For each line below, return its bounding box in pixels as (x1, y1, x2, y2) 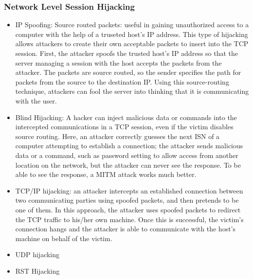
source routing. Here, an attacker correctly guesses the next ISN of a (15, 131, 220, 141)
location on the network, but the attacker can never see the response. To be (15, 159, 241, 170)
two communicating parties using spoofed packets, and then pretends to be (15, 195, 239, 205)
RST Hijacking (15, 265, 60, 276)
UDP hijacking (15, 249, 60, 260)
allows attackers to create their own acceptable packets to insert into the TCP (15, 38, 249, 49)
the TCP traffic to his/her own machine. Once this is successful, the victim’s (15, 214, 244, 224)
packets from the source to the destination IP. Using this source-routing (15, 76, 229, 87)
